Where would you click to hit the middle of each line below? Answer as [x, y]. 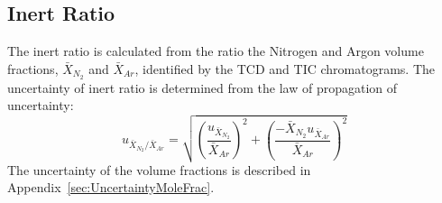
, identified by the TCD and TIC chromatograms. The [285, 68]
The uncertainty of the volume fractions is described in [159, 169]
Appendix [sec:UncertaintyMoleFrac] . [111, 187]
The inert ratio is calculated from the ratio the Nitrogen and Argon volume [216, 51]
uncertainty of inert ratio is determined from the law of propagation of [203, 87]
